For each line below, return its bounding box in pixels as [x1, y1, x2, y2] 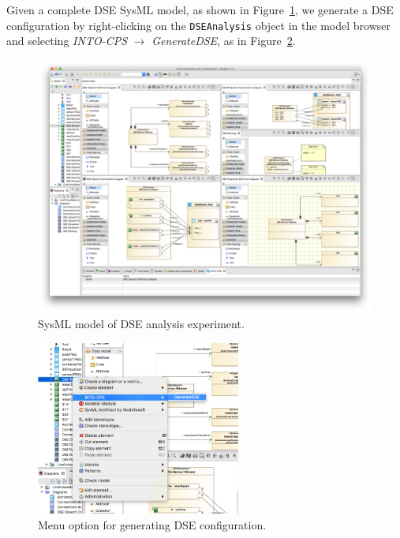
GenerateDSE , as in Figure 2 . [151, 32, 296, 49]
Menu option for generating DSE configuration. [38, 516, 267, 532]
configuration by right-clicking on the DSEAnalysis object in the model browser [6, 17, 391, 33]
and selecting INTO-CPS [6, 32, 128, 49]
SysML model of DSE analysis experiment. [38, 315, 245, 331]
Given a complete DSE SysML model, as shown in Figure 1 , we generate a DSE [6, 2, 394, 17]
